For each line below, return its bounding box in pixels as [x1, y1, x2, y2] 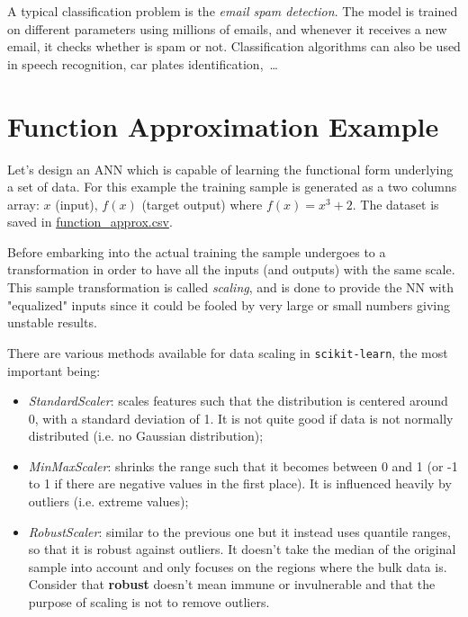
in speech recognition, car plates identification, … [7, 54, 278, 73]
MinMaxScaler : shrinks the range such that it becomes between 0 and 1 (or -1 [28, 456, 458, 475]
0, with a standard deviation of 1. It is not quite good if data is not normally [28, 408, 454, 427]
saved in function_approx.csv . [7, 212, 173, 231]
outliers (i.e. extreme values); [28, 492, 189, 511]
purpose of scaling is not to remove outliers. [28, 593, 270, 612]
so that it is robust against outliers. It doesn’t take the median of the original [28, 540, 456, 559]
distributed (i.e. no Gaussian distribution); [28, 426, 264, 445]
